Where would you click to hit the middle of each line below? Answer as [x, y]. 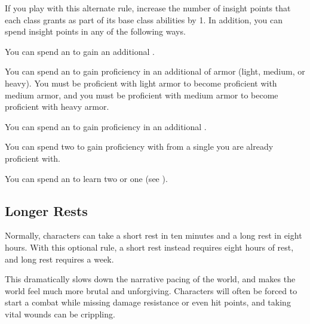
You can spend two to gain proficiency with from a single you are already [139, 146]
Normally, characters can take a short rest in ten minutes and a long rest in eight [154, 235]
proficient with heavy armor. [57, 107]
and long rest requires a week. [59, 259]
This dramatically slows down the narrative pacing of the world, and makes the [150, 279]
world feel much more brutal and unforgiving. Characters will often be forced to [151, 290]
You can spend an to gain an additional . [80, 51]
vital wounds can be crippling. [60, 314]
